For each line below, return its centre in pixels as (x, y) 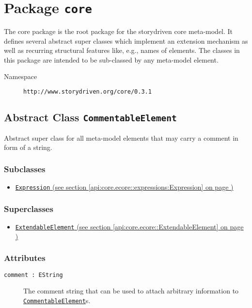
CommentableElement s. (57, 300)
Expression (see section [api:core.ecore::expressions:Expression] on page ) (124, 187)
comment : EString (33, 275)
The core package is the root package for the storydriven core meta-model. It (118, 31)
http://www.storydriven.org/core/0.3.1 (87, 92)
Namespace (21, 76)
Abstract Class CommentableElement (90, 117)
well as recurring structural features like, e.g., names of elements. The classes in (122, 50)
